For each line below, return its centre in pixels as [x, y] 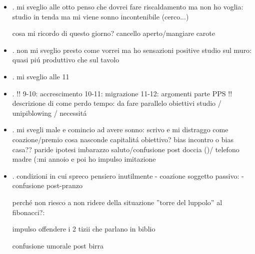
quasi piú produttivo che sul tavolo [66, 60]
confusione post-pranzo [47, 185]
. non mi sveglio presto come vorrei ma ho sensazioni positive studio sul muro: [132, 50]
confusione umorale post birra [58, 245]
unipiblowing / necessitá [49, 113]
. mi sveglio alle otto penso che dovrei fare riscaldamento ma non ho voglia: [128, 6]
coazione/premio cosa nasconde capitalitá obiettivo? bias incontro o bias [123, 139]
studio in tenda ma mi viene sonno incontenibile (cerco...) [100, 16]
